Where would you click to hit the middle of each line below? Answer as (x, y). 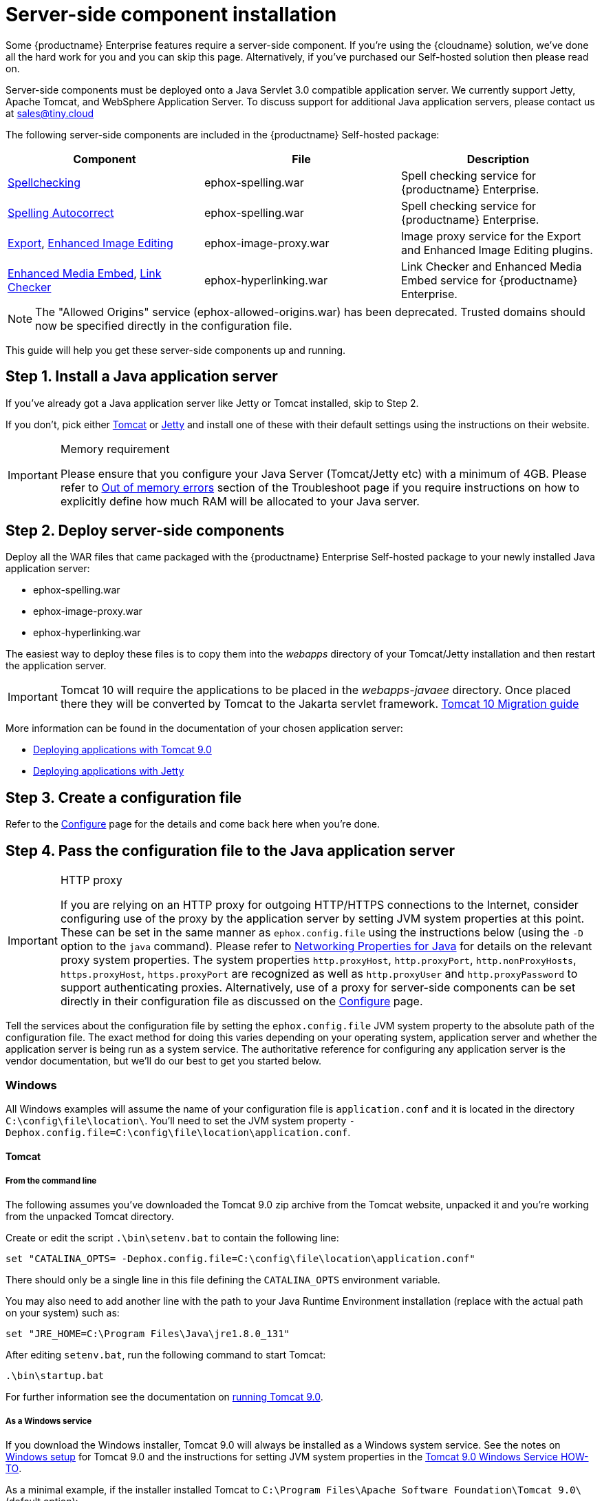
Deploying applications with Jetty (109, 771)
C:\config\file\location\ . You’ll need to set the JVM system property (176, 1120)
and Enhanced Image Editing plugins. (497, 250)
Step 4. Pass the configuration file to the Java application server (230, 850)
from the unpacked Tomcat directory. (90, 1217)
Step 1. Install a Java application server (142, 377)
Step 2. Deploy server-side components (145, 531)
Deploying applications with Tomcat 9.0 (122, 750)
